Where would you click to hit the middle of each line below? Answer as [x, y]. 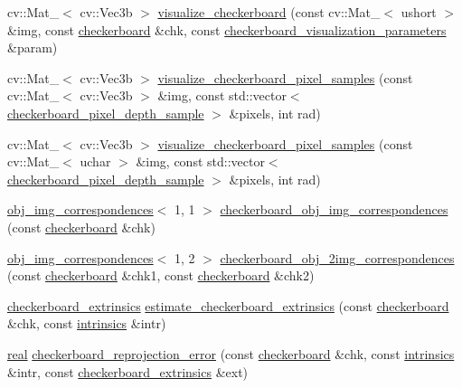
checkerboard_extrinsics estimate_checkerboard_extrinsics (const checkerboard [228, 305]
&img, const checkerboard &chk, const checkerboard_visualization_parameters [227, 29]
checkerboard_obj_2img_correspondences [337, 257]
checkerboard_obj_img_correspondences [334, 209]
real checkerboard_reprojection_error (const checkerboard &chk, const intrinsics [231, 353]
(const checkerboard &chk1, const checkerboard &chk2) [161, 275]
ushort [419, 12]
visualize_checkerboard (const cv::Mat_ [269, 12]
